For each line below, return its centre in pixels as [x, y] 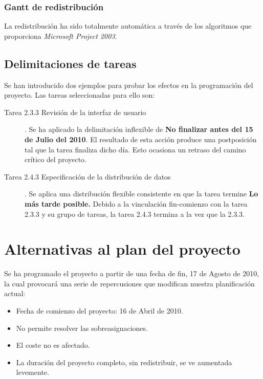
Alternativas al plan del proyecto [122, 249]
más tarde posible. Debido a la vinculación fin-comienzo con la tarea [136, 203]
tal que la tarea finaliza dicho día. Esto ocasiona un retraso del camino [135, 149]
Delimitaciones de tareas [70, 63]
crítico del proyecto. [56, 159]
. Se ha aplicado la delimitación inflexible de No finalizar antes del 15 [139, 129]
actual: [15, 293]
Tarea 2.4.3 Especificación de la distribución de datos [87, 176]
